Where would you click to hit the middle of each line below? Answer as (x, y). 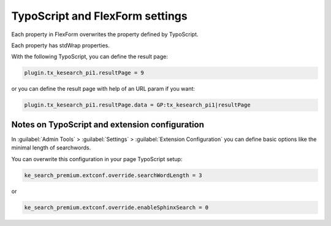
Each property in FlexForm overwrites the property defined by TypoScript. (105, 34)
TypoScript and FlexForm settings (99, 16)
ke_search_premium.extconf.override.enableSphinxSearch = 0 (116, 207)
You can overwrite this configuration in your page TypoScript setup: (97, 159)
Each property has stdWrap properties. (60, 45)
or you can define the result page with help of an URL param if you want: (103, 89)
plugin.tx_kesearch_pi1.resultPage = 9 (84, 73)
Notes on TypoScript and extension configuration (108, 125)
